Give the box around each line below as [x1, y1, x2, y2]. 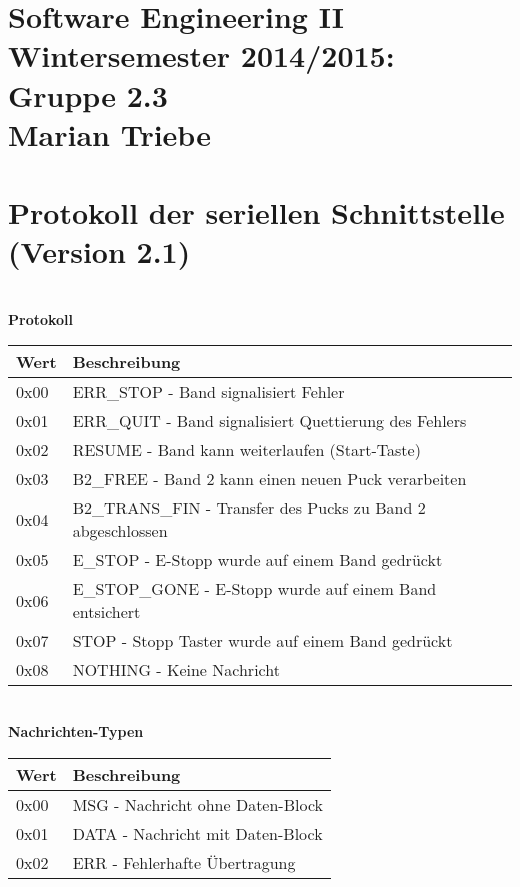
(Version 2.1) [8, 231, 191, 272]
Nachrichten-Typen [8, 721, 144, 742]
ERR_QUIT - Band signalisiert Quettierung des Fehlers [72, 409, 467, 433]
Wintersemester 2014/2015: [8, 35, 395, 76]
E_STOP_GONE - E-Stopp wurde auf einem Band [72, 577, 437, 601]
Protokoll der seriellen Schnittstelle [8, 192, 505, 233]
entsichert [72, 600, 141, 624]
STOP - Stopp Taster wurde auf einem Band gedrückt [72, 629, 453, 653]
